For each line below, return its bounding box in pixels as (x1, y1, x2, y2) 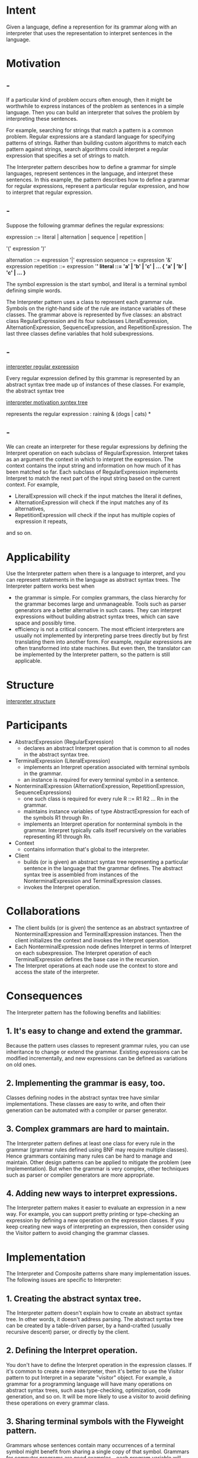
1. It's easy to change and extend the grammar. (6, 1026, 183, 1036)
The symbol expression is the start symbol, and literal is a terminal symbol (6, 280, 187, 287)
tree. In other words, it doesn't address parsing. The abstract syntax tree (6, 1316, 184, 1323)
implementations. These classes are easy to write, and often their (6, 1100, 166, 1107)
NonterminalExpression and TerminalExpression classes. (23, 877, 162, 885)
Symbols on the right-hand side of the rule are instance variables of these (6, 305, 187, 312)
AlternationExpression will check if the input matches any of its (14, 499, 169, 506)
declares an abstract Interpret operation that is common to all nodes (23, 745, 190, 752)
